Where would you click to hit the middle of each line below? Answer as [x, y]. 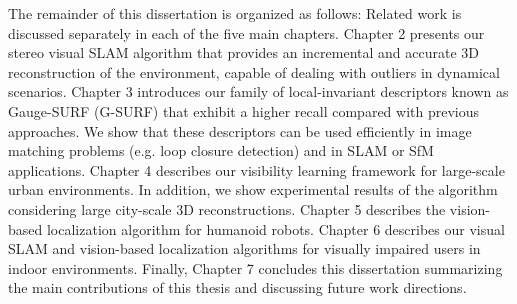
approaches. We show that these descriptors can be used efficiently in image [240, 130]
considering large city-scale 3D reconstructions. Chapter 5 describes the [227, 208]
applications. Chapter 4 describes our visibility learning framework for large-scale [256, 169]
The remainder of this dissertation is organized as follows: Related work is [235, 13]
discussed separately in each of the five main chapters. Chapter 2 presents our [246, 32]
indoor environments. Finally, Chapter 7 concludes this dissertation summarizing [255, 267]
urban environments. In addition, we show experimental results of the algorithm [253, 189]
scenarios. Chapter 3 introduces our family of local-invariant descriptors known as [258, 91]
